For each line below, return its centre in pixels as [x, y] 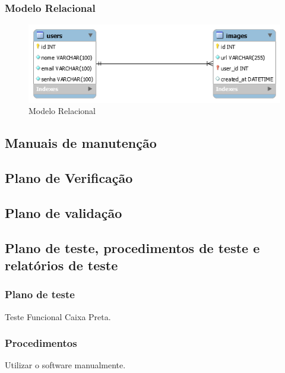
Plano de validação [64, 212]
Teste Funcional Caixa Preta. [58, 316]
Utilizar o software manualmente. [65, 365]
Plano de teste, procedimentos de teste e [132, 247]
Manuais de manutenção [81, 143]
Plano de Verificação [69, 178]
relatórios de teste [61, 265]
